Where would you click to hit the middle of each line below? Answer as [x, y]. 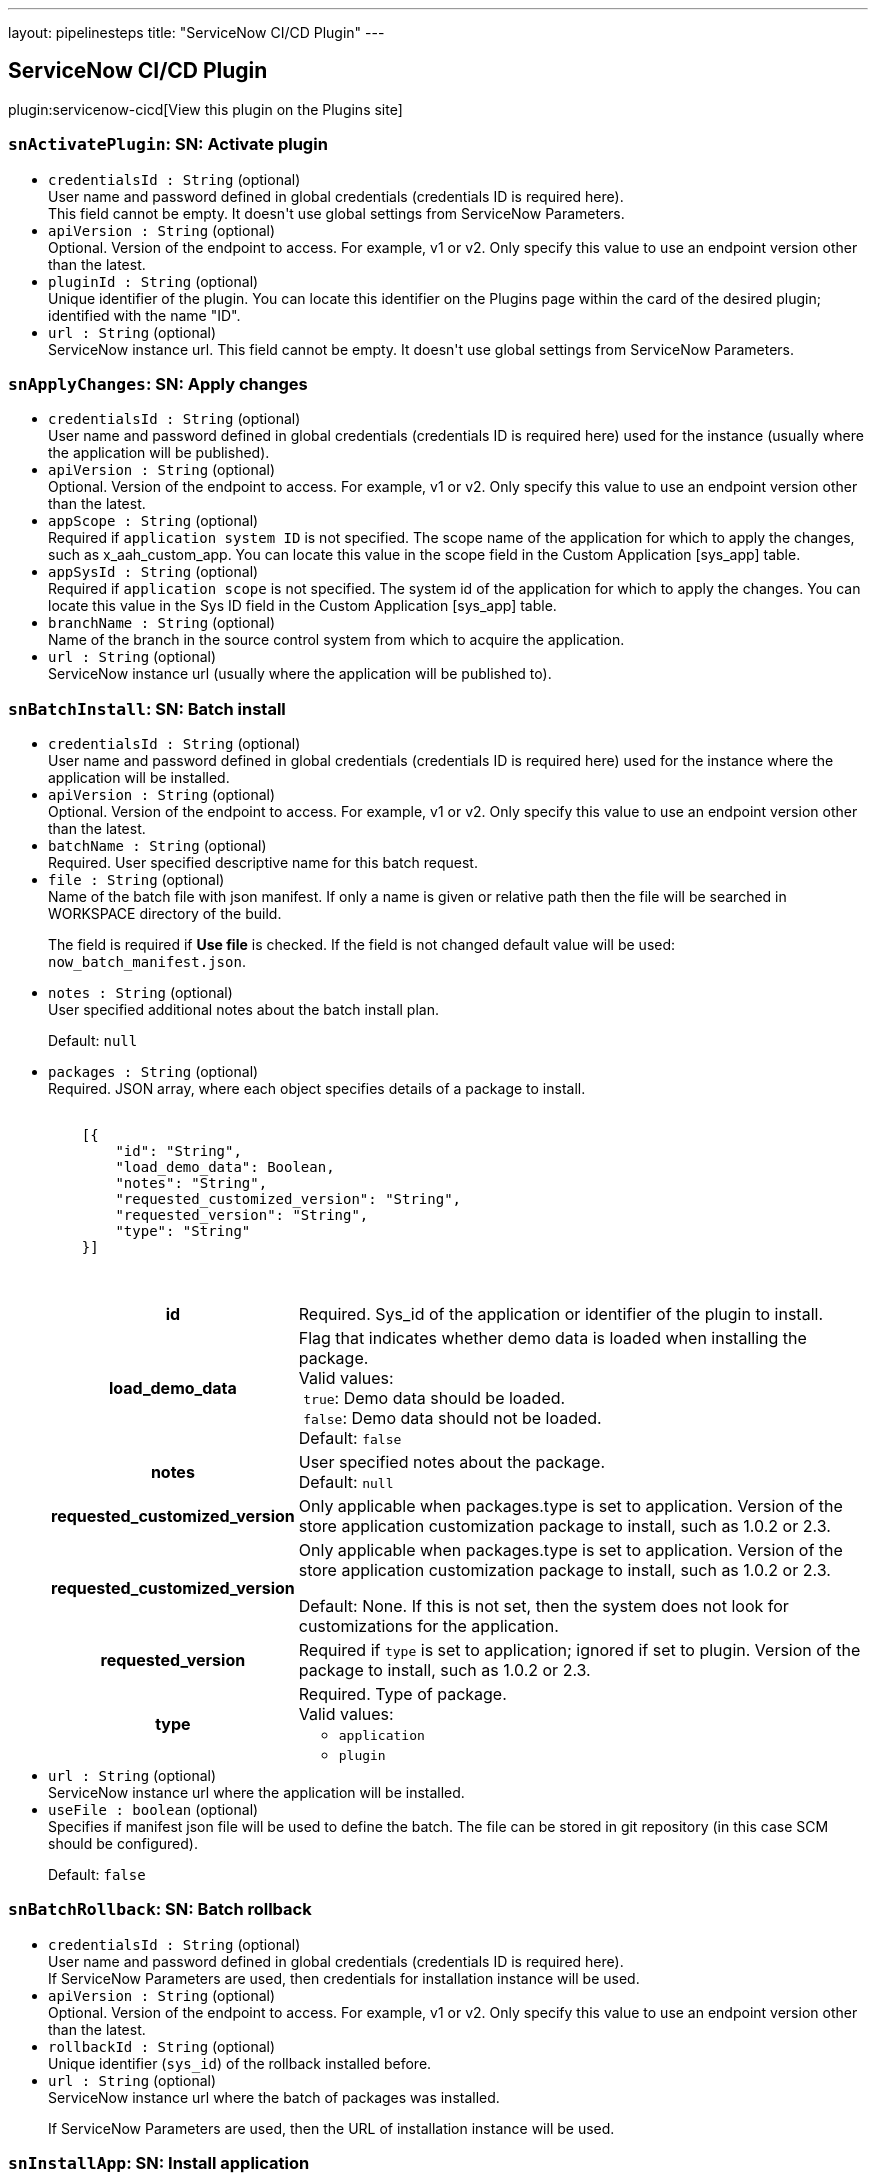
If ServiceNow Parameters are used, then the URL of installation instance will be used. [331, 2128]
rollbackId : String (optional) [162, 2046]
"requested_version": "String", [242, 1215]
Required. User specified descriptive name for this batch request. [263, 863]
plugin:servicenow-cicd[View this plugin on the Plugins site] [205, 109]
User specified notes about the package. [452, 1462]
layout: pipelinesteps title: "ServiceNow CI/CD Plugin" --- [196, 32]
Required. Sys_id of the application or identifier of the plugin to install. [561, 1314]
